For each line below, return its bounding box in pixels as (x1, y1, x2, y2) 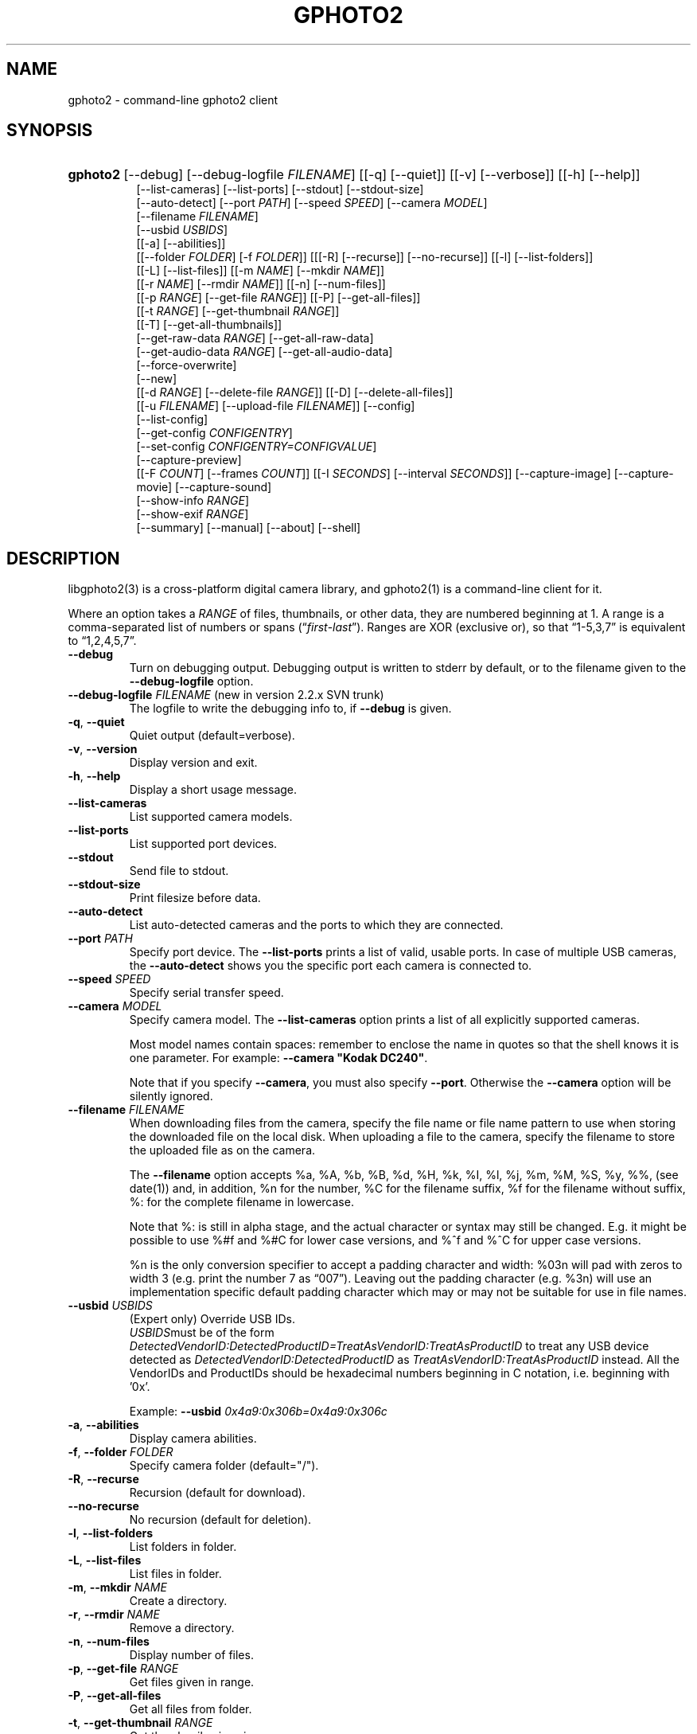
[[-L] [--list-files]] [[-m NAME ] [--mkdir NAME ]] (136, 264, 385, 278)
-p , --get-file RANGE (68, 1662, 179, 1676)
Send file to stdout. (129, 864, 229, 878)
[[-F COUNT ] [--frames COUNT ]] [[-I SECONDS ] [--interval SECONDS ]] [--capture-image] (136, 467, 611, 481)
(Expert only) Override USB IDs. (129, 1312, 295, 1326)
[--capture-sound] (175, 480, 272, 494)
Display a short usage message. (129, 783, 298, 797)
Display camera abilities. (129, 1431, 257, 1446)
